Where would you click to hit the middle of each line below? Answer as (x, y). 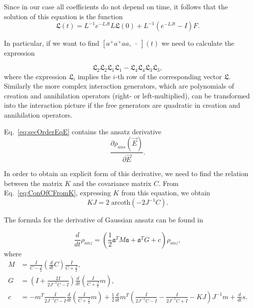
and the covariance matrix (112, 183)
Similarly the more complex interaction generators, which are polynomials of (119, 86)
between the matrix (33, 183)
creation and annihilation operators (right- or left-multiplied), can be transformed (127, 95)
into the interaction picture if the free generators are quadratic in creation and (122, 105)
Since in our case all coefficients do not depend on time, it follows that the (116, 6)
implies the (94, 76)
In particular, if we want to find (52, 43)
